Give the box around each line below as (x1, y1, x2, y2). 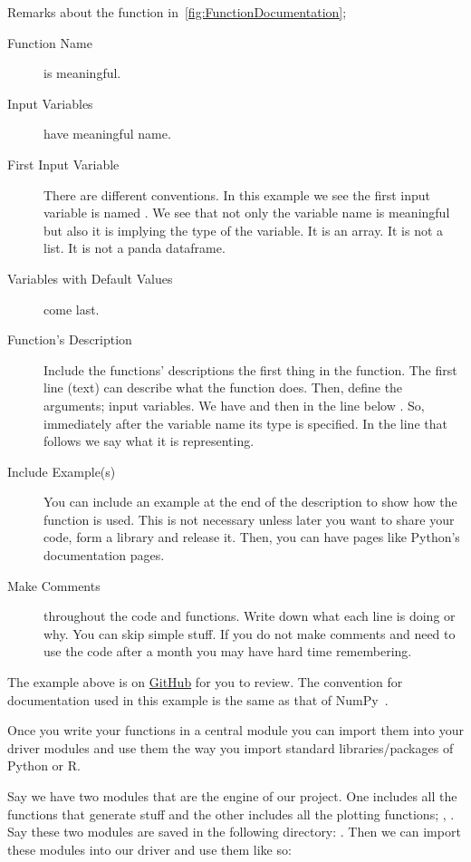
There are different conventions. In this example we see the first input (43, 185, 431, 204)
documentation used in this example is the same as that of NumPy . (7, 690, 389, 709)
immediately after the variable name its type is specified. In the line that (43, 413, 447, 432)
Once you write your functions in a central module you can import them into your (7, 721, 464, 740)
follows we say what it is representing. (43, 431, 255, 450)
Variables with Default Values (7, 268, 173, 287)
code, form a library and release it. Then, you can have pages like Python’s (43, 528, 460, 547)
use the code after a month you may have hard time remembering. (43, 642, 412, 661)
